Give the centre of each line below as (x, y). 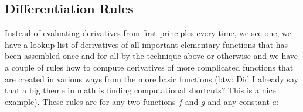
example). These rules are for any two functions (90, 101)
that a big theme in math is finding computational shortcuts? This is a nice (140, 90)
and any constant (239, 101)
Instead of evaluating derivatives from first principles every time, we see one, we (148, 33)
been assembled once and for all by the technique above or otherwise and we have (151, 56)
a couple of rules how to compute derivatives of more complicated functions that (149, 67)
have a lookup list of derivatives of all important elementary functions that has (147, 44)
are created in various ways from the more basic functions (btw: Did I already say (151, 78)
